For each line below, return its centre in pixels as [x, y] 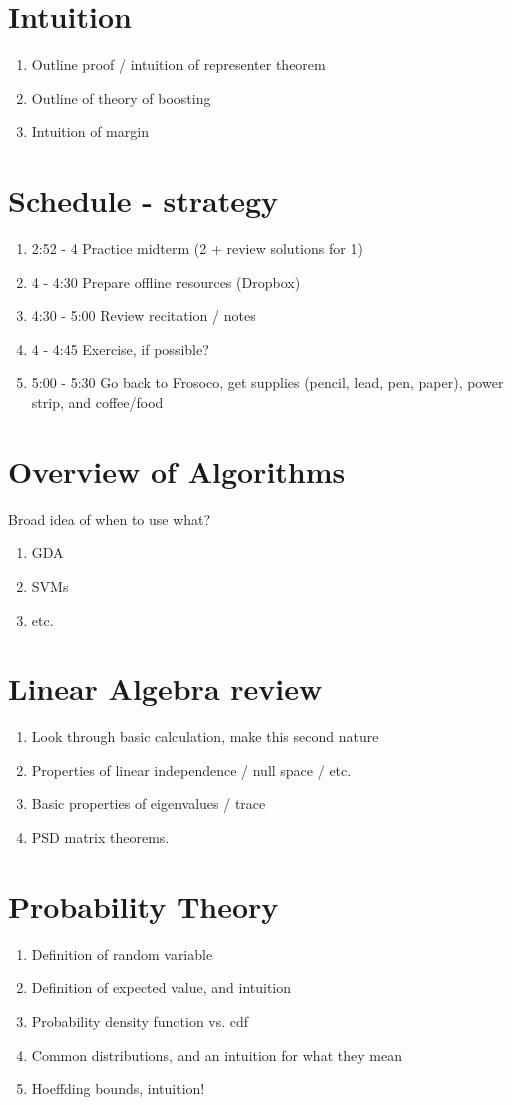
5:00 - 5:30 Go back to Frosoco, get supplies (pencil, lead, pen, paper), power [267, 382]
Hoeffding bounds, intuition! [118, 1088]
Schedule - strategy [143, 200]
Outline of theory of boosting [121, 97]
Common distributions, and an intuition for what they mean [216, 1054]
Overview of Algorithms [177, 470]
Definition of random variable [122, 953]
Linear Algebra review [165, 688]
